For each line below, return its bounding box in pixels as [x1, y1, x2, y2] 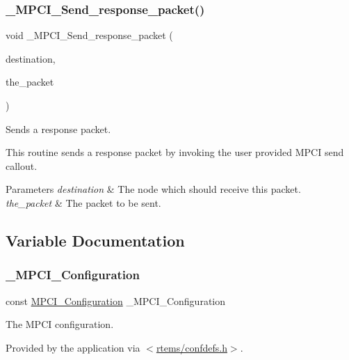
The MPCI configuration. [6, 317, 114, 331]
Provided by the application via [6, 340, 140, 354]
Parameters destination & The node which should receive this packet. [6, 182, 301, 196]
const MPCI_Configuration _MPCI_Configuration [6, 293, 225, 308]
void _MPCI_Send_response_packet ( [6, 28, 173, 42]
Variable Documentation [6, 229, 185, 251]
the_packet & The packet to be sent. [6, 195, 161, 210]
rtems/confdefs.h [156, 340, 227, 354]
